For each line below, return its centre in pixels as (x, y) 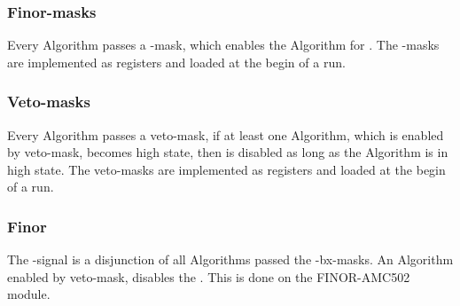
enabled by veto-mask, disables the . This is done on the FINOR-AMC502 (209, 276)
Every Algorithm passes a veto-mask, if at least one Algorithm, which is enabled (226, 134)
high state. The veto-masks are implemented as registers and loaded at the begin (226, 169)
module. (29, 294)
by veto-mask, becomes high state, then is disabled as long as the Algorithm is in (228, 152)
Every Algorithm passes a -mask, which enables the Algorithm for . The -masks (223, 45)
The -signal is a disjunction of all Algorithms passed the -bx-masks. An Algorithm (230, 259)
